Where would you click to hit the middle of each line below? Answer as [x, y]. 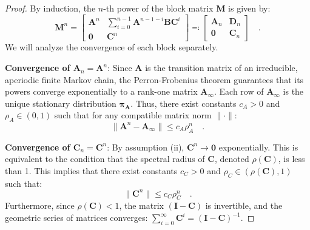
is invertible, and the [244, 205]
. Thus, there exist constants [184, 103]
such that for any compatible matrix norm [133, 115]
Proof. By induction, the [50, 8]
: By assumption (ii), [146, 147]
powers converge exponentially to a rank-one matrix [101, 91]
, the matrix [141, 205]
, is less [291, 159]
